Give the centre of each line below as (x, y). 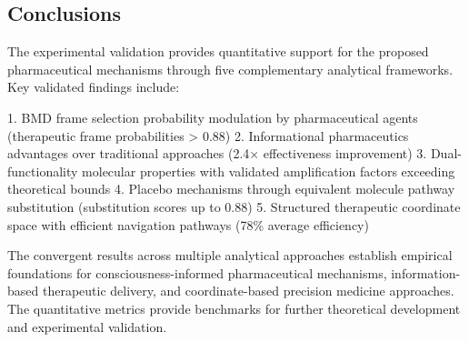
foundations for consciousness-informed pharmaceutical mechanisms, (197, 272)
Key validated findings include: (94, 87)
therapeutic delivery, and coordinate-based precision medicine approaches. (248, 291)
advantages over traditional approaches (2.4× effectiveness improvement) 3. (217, 153)
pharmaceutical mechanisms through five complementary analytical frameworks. (230, 69)
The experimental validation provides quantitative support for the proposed (218, 51)
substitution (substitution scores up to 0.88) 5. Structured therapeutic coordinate (234, 206)
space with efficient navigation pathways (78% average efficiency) (188, 224)
